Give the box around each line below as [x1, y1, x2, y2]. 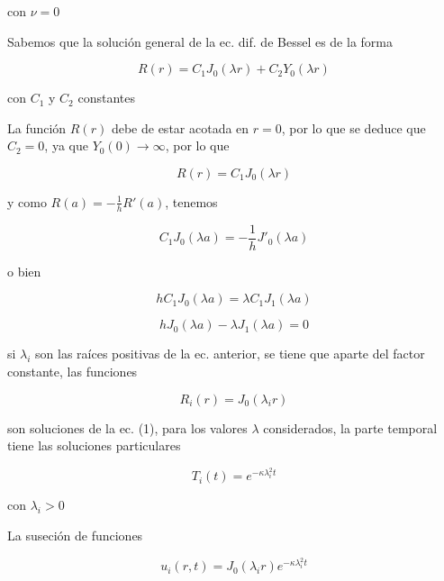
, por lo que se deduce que [281, 118, 426, 137]
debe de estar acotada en [111, 118, 249, 137]
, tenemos [165, 192, 218, 211]
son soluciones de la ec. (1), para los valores [7, 418, 248, 437]
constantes [77, 88, 135, 107]
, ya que [44, 136, 88, 155]
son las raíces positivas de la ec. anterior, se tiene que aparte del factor [35, 344, 425, 363]
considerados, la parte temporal [263, 418, 438, 437]
